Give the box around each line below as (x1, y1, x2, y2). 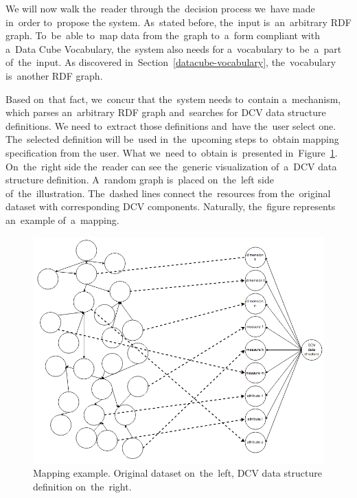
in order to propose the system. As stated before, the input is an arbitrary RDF (5, 14, 352, 29)
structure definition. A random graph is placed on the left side (5, 172, 274, 187)
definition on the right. (33, 479, 132, 493)
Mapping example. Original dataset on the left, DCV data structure (33, 466, 322, 480)
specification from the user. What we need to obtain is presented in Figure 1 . (5, 145, 338, 159)
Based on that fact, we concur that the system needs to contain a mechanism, (5, 91, 341, 106)
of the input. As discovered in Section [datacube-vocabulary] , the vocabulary (5, 55, 336, 69)
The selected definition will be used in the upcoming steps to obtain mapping (5, 132, 339, 146)
